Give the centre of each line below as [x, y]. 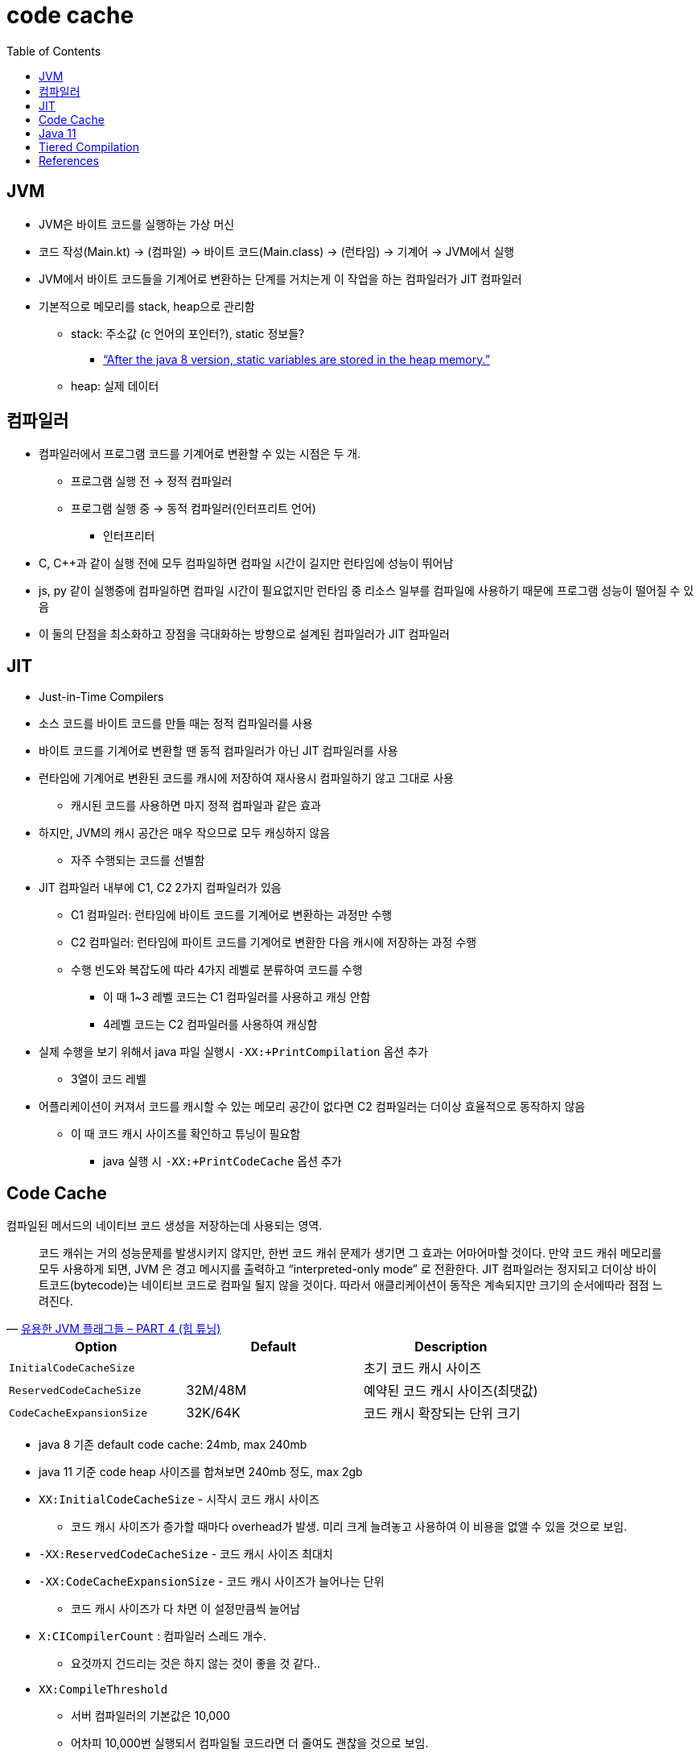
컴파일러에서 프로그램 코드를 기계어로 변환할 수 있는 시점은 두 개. [200, 454]
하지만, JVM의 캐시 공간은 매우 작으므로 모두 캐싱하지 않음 [185, 833]
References [69, 160]
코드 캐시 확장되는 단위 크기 [442, 1414]
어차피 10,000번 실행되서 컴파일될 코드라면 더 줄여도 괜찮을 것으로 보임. [250, 1743]
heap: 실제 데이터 [115, 386]
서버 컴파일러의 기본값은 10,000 [150, 1716]
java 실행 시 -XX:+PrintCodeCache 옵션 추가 [222, 1161]
